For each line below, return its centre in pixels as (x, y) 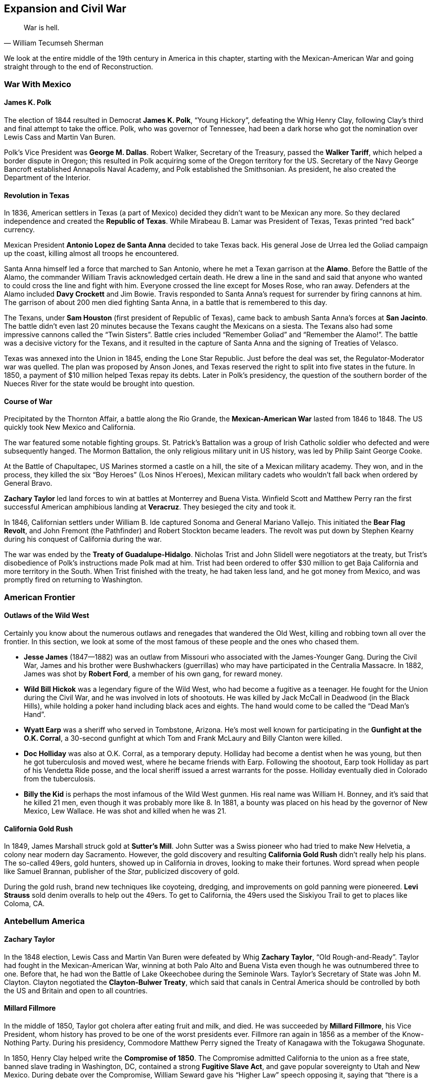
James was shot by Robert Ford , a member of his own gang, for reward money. (153, 674)
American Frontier (40, 597)
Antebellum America (45, 921)
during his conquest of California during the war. (83, 539)
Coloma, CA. (24, 904)
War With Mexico (38, 84)
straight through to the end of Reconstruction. (79, 67)
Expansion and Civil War (65, 9)
